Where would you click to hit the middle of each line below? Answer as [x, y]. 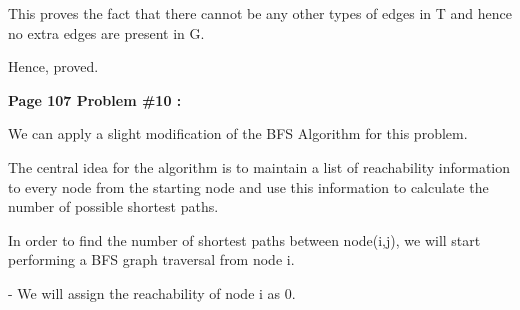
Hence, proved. [53, 66]
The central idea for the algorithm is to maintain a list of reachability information [259, 166]
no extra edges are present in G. [106, 32]
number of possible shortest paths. [113, 206]
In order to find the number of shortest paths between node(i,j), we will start [244, 239]
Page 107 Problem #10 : [95, 99]
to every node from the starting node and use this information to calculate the [248, 186]
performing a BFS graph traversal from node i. [151, 259]
